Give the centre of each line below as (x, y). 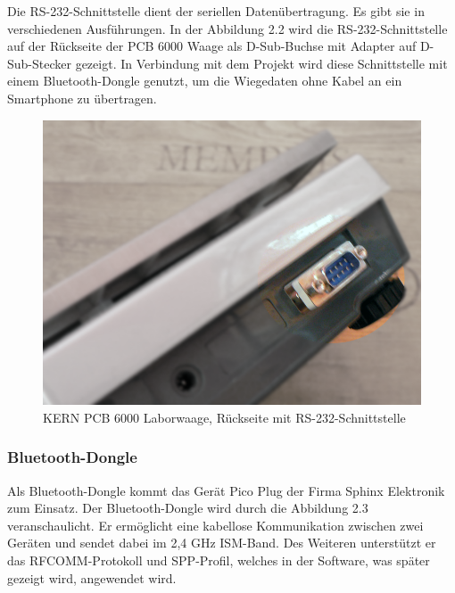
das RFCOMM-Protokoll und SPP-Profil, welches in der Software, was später (219, 560)
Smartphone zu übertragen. (82, 98)
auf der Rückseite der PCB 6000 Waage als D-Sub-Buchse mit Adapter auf (212, 46)
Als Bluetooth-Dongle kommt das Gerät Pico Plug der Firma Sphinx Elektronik (226, 490)
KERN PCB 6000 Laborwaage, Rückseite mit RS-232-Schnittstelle (224, 417)
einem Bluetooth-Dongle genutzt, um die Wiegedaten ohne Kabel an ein (205, 81)
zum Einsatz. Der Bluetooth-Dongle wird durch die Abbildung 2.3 (188, 508)
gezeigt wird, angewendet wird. (92, 577)
